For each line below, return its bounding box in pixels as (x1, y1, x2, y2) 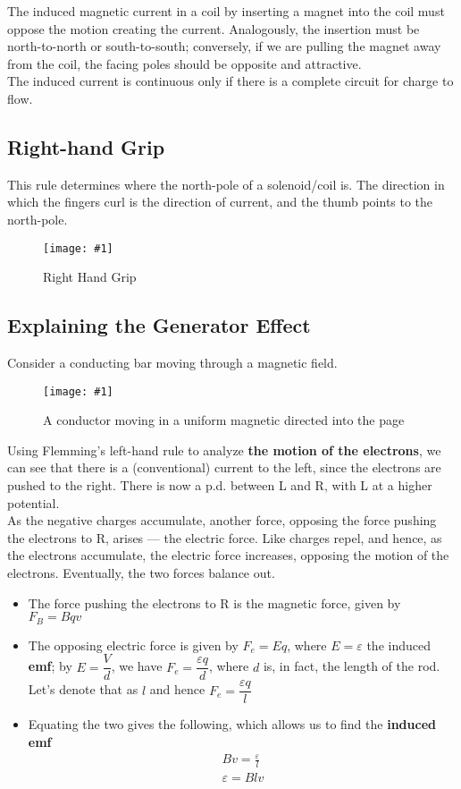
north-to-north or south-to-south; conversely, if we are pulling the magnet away (7, 37, 441, 55)
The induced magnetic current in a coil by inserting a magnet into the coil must (7, 2, 445, 20)
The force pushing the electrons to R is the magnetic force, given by (28, 593, 401, 612)
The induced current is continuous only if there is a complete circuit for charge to (7, 72, 454, 90)
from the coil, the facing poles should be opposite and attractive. (7, 54, 362, 72)
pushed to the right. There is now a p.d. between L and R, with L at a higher (7, 476, 432, 495)
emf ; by (28, 657, 72, 675)
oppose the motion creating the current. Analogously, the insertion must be (7, 19, 420, 38)
